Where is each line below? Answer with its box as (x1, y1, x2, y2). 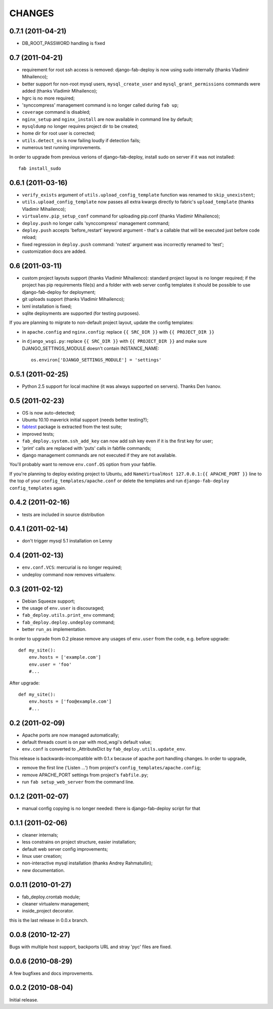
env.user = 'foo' (28, 661, 72, 667)
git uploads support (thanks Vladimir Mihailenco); (22, 296, 125, 302)
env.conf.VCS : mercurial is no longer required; (22, 564, 122, 571)
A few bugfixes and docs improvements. (9, 970, 94, 976)
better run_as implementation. (22, 626, 87, 632)
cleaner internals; (22, 832, 59, 838)
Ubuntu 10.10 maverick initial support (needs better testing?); (22, 417, 149, 423)
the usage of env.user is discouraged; (22, 605, 105, 611)
